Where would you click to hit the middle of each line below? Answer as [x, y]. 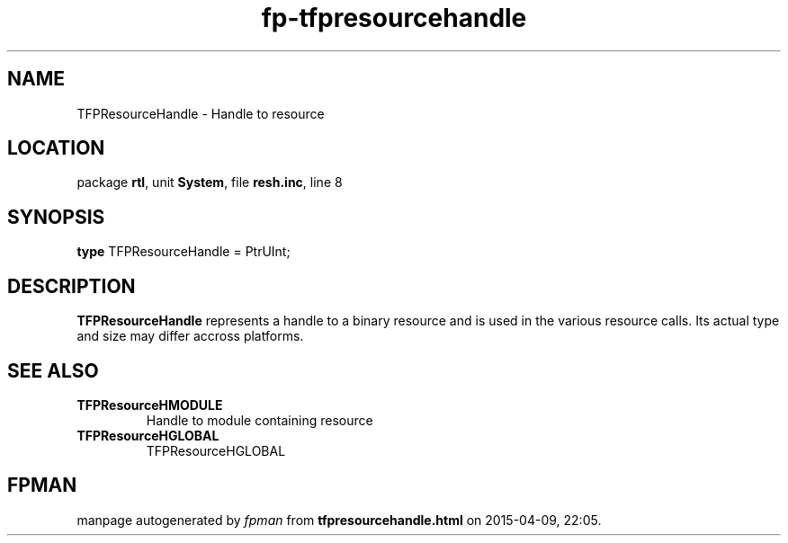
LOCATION [56, 148]
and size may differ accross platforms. [190, 336]
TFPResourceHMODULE [150, 405]
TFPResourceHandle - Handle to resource [201, 113]
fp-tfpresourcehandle [394, 18]
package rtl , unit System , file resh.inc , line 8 [210, 182]
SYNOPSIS [56, 217]
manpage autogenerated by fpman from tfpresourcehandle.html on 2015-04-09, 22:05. [339, 520]
